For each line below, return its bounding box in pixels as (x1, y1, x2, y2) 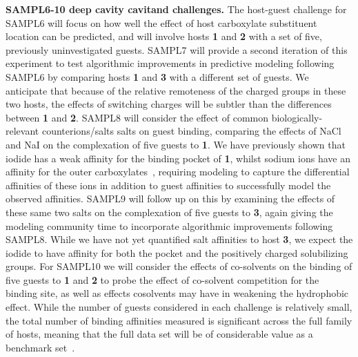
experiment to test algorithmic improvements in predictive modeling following (6, 56, 335, 70)
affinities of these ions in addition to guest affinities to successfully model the (6, 177, 331, 192)
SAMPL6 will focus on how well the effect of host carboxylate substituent (6, 15, 317, 30)
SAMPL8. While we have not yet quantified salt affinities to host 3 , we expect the (6, 232, 353, 247)
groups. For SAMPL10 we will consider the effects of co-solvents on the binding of (6, 259, 352, 273)
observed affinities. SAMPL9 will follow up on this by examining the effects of (6, 191, 335, 206)
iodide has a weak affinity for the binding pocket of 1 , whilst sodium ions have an (6, 151, 350, 165)
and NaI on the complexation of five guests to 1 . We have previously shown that (6, 137, 346, 151)
